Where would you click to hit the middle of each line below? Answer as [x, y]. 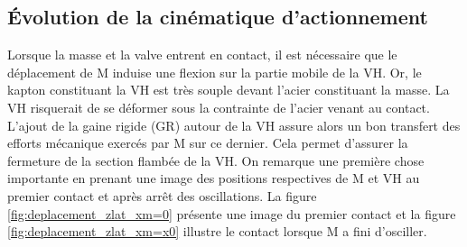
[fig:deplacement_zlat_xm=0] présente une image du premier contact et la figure [232, 213]
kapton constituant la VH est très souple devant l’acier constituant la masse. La [229, 90]
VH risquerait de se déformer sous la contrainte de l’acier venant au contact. [219, 107]
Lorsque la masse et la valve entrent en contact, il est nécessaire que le [202, 55]
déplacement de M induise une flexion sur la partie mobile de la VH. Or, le [215, 72]
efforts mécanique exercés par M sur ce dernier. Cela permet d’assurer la [208, 143]
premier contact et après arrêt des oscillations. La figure [162, 195]
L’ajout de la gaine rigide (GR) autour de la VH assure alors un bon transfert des [234, 125]
